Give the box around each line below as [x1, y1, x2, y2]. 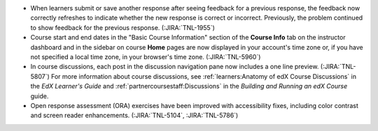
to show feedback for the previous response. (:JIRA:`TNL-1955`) [30, 23, 215, 31]
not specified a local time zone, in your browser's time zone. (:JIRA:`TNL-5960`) [30, 52, 261, 61]
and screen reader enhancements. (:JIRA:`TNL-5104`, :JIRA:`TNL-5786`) [30, 111, 239, 120]
